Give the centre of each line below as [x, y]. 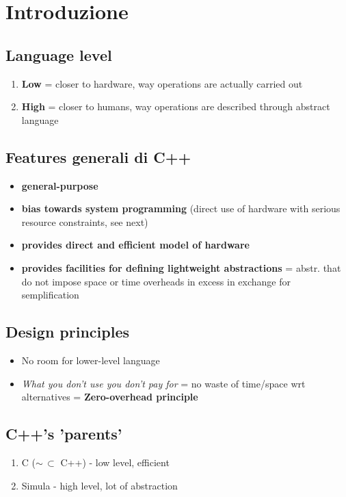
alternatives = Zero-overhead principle [110, 397]
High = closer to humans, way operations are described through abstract [176, 106]
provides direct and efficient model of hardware [135, 245]
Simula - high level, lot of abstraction [99, 485]
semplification [50, 295]
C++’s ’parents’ [64, 434]
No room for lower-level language [91, 360]
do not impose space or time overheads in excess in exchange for [156, 281]
